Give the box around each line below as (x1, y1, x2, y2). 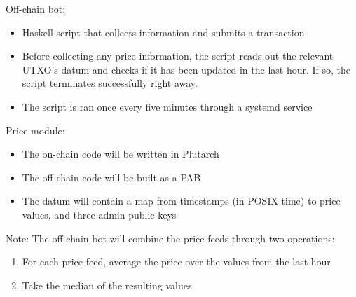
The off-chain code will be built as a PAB (22, 170, 201, 184)
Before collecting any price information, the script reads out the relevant (22, 48, 334, 63)
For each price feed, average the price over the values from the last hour (22, 254, 331, 269)
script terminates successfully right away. (22, 76, 198, 90)
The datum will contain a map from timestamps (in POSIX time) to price (22, 193, 341, 208)
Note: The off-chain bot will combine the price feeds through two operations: (6, 230, 335, 245)
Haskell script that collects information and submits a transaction (22, 25, 305, 39)
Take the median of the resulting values (22, 277, 192, 292)
